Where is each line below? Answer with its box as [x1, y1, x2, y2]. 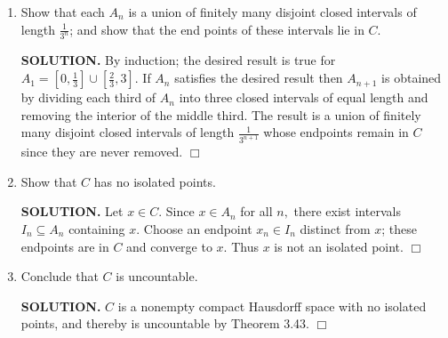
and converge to [126, 237, 212, 255]
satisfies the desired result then [174, 68, 343, 87]
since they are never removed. [20, 142, 183, 161]
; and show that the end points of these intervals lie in [69, 20, 364, 38]
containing [68, 219, 125, 237]
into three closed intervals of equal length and [179, 88, 428, 107]
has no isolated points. [93, 172, 216, 190]
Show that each [20, 3, 105, 20]
